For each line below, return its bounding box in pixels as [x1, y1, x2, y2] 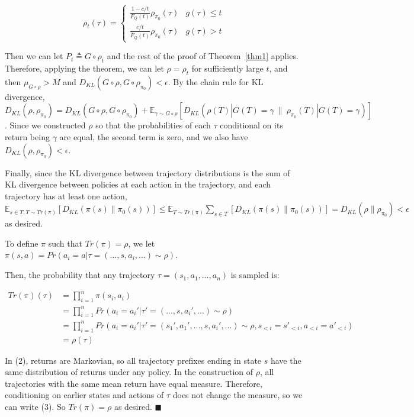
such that [48, 237, 82, 249]
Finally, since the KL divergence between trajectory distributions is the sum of [5, 166, 290, 179]
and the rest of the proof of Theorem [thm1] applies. [107, 50, 299, 62]
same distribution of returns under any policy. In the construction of [5, 366, 253, 378]
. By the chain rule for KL [168, 75, 264, 88]
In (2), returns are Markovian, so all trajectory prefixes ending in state [5, 354, 262, 366]
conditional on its [220, 119, 283, 131]
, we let [128, 237, 155, 249]
